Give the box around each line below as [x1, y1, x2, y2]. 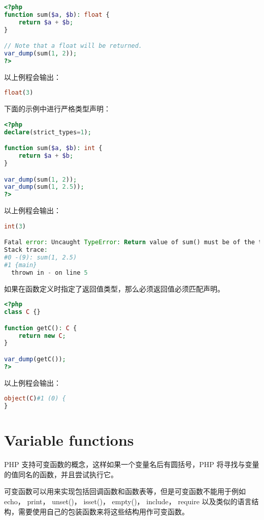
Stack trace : [4, 246, 48, 254]
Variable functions [4, 429, 134, 450]
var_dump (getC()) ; [4, 355, 66, 363]
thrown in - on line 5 [11, 269, 88, 276]
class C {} [4, 308, 41, 316]
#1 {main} [4, 261, 37, 269]
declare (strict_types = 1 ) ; [4, 128, 91, 136]
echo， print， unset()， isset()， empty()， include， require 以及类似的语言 [4, 496, 252, 506]
